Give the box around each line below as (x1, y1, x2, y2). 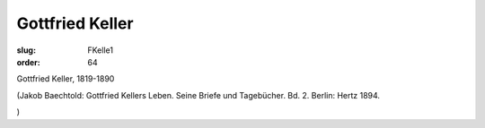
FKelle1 (87, 45, 114, 55)
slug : (16, 45, 36, 55)
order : (16, 56, 40, 67)
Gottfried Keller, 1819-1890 (16, 73, 115, 84)
